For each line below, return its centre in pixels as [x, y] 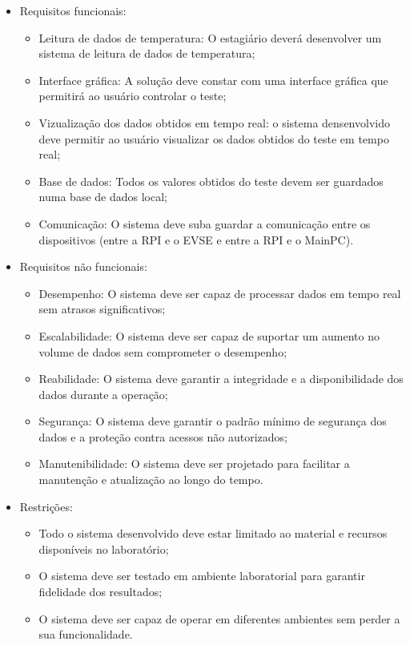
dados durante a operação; [103, 394]
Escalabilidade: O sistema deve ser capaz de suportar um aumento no [209, 335]
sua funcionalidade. [86, 634]
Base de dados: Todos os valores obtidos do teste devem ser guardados [211, 181]
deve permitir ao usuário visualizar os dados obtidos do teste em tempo [214, 138]
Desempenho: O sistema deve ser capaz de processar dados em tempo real [220, 293]
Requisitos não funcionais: [83, 266]
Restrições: [46, 506]
